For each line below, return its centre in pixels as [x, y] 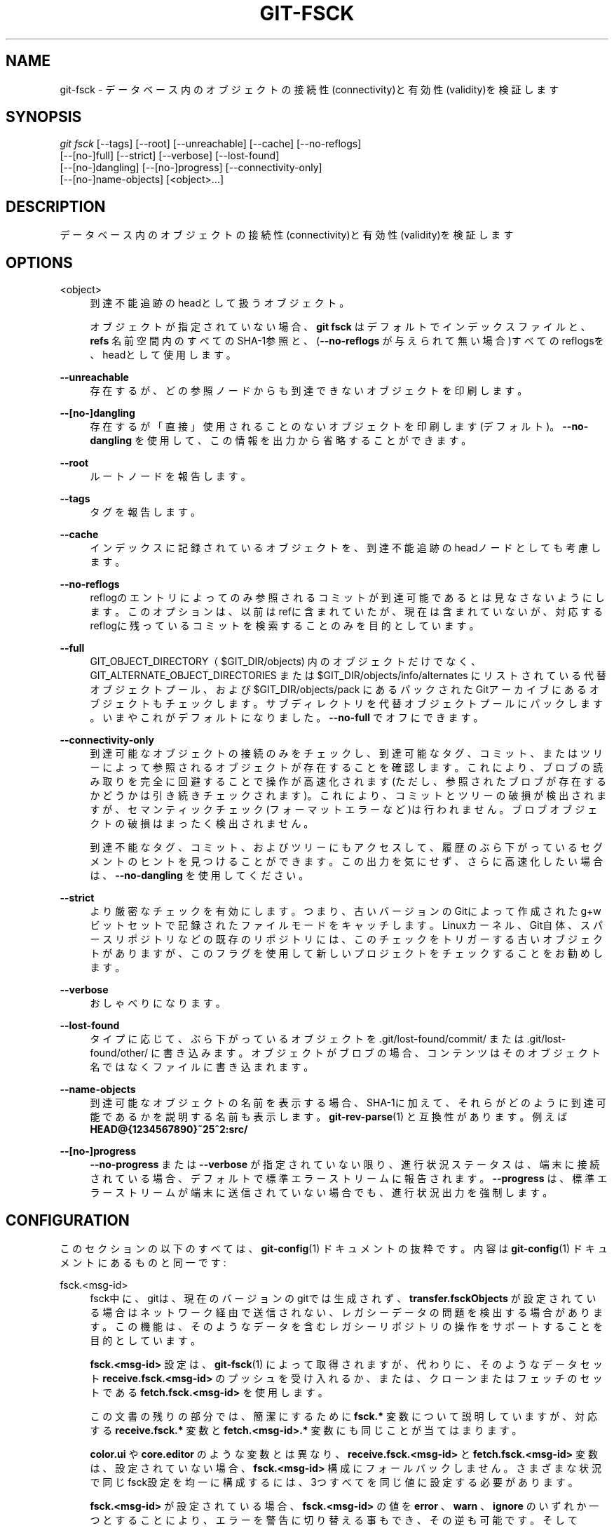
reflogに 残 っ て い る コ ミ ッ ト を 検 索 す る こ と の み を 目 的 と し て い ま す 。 [285, 626]
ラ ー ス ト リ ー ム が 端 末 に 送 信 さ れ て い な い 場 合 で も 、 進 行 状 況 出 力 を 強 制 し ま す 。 [321, 1193]
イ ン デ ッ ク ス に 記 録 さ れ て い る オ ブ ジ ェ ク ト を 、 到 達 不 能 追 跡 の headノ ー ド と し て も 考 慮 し [346, 548]
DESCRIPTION [56, 206]
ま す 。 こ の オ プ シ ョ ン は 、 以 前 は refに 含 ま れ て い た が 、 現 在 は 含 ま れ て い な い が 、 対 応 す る [347, 612]
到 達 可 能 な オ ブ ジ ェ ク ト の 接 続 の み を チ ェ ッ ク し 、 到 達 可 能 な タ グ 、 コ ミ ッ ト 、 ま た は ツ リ [346, 753]
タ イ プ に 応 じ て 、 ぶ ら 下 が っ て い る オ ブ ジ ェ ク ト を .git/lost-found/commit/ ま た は [307, 1039]
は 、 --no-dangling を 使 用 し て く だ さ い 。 [199, 876]
